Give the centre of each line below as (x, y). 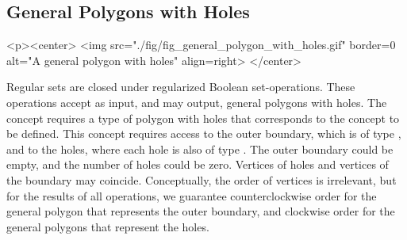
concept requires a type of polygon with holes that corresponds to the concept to (203, 118)
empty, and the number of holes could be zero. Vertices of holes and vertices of (198, 164)
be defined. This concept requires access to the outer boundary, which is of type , (204, 133)
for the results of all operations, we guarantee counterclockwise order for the (192, 195)
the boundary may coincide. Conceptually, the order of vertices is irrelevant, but (202, 179)
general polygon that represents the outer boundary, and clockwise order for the (201, 211)
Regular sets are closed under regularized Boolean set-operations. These (181, 87)
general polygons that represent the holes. (108, 226)
